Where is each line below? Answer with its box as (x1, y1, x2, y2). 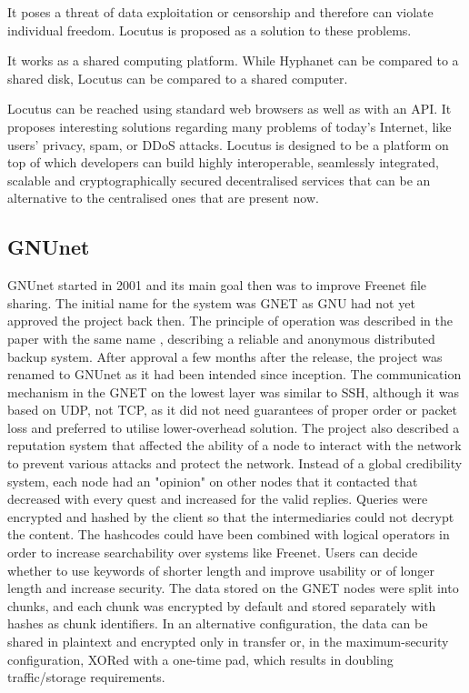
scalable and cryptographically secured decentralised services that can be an (7, 170, 431, 189)
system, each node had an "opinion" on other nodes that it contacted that (7, 471, 418, 490)
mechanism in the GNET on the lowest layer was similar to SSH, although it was (7, 382, 459, 401)
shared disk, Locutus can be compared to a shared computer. (7, 68, 348, 87)
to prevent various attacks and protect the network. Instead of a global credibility (7, 454, 463, 473)
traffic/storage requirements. (7, 668, 165, 687)
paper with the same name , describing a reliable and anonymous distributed (7, 328, 435, 347)
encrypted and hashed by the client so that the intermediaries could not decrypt (7, 507, 454, 526)
